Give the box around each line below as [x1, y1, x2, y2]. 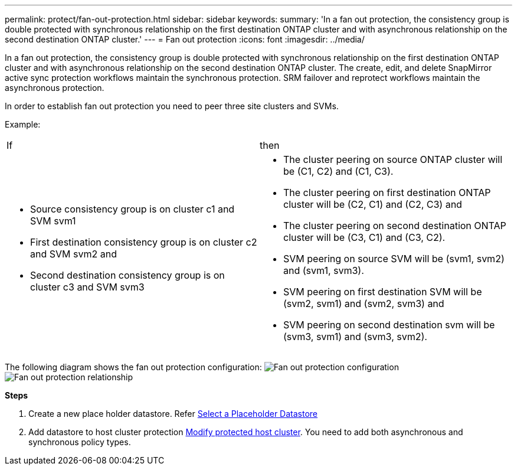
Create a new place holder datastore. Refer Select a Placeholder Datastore [28, 409, 318, 419]
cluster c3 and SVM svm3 [30, 281, 145, 293]
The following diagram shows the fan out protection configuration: [5, 362, 262, 372]
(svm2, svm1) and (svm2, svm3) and [283, 298, 444, 309]
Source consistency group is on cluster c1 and [30, 203, 235, 215]
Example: [5, 119, 41, 129]
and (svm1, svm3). [283, 265, 364, 276]
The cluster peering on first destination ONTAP [283, 187, 491, 198]
